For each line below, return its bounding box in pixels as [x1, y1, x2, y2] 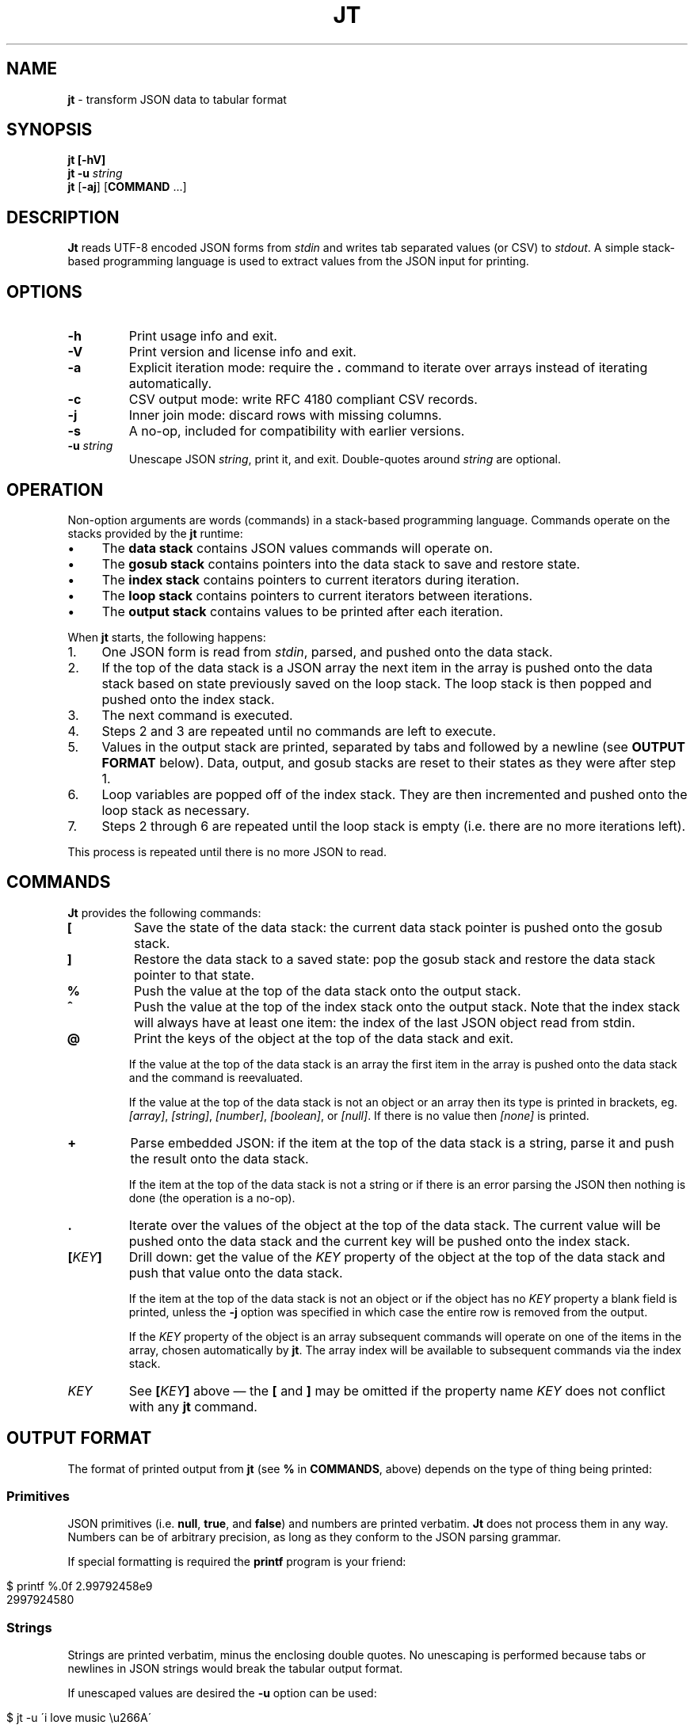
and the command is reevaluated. [128, 1070, 303, 1084]
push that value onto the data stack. [128, 1264, 343, 1281]
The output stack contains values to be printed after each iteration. [101, 603, 504, 619]
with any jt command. [128, 1398, 257, 1415]
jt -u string [67, 166, 123, 181]
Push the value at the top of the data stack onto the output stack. [134, 982, 521, 999]
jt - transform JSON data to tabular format [67, 92, 287, 106]
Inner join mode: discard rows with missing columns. [128, 407, 442, 424]
